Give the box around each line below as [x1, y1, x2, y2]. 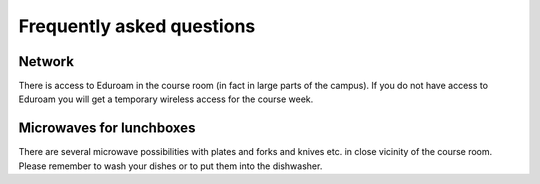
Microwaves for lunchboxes [18, 120, 196, 137]
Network [18, 53, 75, 70]
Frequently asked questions [18, 15, 256, 37]
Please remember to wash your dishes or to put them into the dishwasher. [18, 160, 323, 172]
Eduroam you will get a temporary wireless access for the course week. [18, 93, 314, 105]
